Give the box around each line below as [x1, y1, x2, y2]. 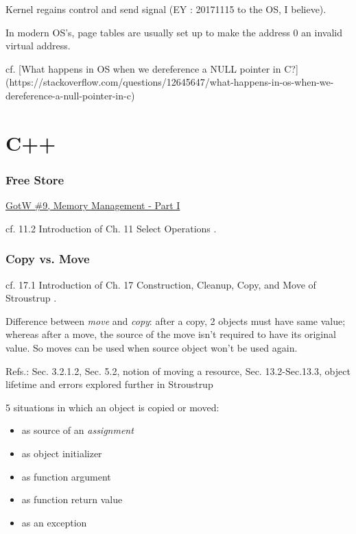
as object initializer [21, 446, 102, 460]
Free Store [5, 171, 64, 188]
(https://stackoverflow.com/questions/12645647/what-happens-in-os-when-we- [5, 75, 334, 89]
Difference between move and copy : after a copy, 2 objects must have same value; [5, 313, 346, 328]
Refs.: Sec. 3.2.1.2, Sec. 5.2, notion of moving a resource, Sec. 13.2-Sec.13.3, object [5, 363, 351, 378]
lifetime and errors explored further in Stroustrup [5, 377, 213, 391]
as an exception [21, 515, 87, 529]
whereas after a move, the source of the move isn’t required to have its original [5, 327, 336, 341]
